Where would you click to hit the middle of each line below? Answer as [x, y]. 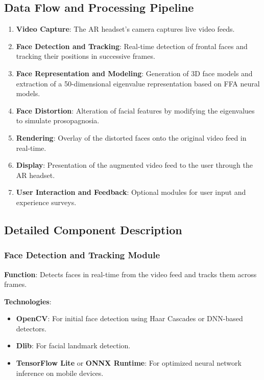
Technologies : [28, 301]
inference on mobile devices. [60, 373]
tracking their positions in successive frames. [86, 56]
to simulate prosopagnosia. [58, 120]
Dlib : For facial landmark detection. [73, 345]
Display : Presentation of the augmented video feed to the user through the [135, 165]
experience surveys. [46, 202]
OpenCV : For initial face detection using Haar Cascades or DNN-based [129, 318]
